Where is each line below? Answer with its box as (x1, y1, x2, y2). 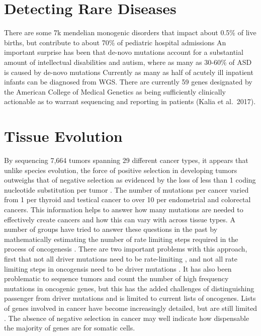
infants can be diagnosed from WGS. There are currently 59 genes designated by (4, 76, 252, 87)
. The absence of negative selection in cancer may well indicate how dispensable (4, 312, 249, 323)
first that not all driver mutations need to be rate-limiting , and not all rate (4, 253, 237, 264)
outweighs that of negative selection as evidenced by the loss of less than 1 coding (4, 175, 256, 185)
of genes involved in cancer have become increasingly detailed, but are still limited (4, 302, 257, 313)
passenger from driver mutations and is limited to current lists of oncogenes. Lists (4, 293, 256, 303)
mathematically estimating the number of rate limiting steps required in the (4, 233, 238, 244)
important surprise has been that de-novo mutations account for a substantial (4, 47, 243, 57)
